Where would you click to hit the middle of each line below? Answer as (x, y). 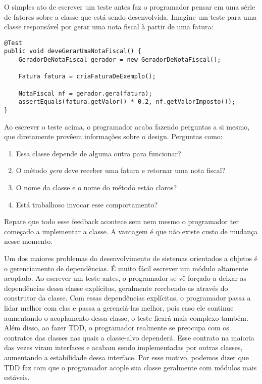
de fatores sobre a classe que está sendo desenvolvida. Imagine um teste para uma (130, 16)
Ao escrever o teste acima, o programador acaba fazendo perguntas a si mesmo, (127, 126)
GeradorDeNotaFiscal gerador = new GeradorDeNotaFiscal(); (120, 60)
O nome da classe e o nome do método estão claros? (96, 187)
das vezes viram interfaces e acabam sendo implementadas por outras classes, (123, 347)
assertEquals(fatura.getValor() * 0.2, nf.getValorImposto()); (127, 102)
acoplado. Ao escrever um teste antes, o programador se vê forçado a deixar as (125, 278)
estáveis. (17, 377)
